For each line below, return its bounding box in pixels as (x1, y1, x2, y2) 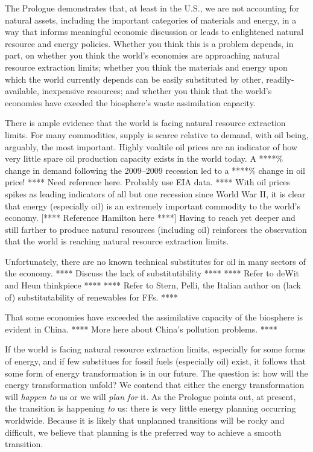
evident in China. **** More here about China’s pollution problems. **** (5, 322, 277, 335)
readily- (266, 72, 294, 85)
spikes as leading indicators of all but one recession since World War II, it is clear (5, 187, 306, 200)
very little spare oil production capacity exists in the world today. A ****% (5, 152, 283, 165)
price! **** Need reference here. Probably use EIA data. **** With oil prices (5, 176, 290, 188)
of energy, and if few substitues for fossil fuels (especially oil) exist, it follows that (5, 355, 306, 368)
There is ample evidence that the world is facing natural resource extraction (5, 116, 286, 129)
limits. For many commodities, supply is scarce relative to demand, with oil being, (5, 128, 309, 141)
